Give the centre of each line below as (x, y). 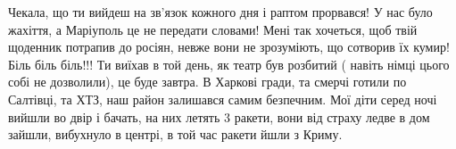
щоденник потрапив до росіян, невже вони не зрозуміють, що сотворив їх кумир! (229, 47)
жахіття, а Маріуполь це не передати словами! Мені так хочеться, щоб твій (213, 29)
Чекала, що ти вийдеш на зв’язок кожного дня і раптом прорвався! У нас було (220, 12)
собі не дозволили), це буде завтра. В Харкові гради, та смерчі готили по (207, 82)
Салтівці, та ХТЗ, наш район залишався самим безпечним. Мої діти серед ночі (223, 99)
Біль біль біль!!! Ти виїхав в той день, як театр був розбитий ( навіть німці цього (229, 64)
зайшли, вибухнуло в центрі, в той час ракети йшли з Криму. (175, 134)
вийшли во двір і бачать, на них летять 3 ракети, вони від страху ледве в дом (219, 116)
